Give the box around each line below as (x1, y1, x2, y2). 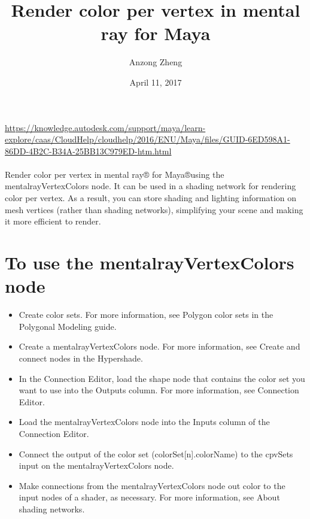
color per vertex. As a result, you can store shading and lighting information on (5, 192, 297, 204)
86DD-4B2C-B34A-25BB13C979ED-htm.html (5, 144, 172, 157)
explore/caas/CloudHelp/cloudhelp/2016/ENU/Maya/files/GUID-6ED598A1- (5, 133, 290, 145)
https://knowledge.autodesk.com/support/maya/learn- (5, 121, 206, 133)
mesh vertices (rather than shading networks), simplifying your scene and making (5, 203, 303, 216)
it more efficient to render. (5, 215, 101, 227)
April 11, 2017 (129, 75, 182, 88)
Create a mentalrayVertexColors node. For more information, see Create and (19, 340, 300, 353)
